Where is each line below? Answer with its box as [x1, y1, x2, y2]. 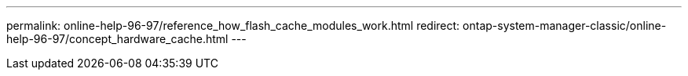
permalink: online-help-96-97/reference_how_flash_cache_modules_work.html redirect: [6, 19, 460, 32]
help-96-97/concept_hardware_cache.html [6, 32, 229, 45]
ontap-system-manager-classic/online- [463, 19, 667, 32]
